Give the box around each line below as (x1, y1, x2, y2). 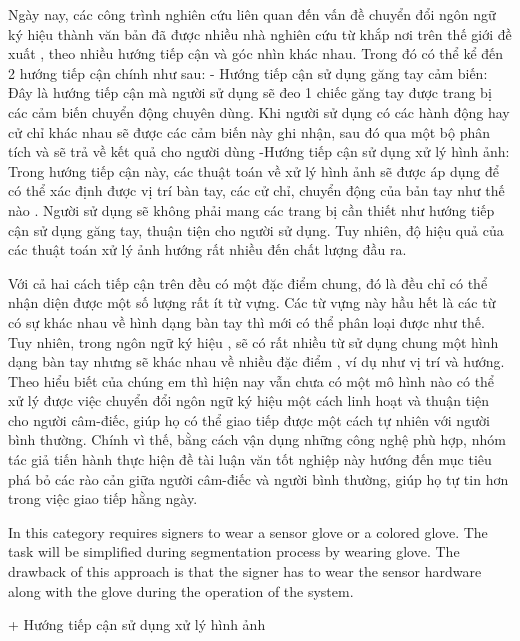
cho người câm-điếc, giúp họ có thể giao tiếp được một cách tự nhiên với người (8, 409, 490, 430)
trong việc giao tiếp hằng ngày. (8, 488, 198, 509)
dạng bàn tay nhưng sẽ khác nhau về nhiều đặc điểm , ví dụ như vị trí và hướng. (8, 351, 505, 372)
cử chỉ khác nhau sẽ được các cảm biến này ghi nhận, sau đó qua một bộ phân (8, 121, 490, 142)
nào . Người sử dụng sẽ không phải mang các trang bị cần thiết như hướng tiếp (8, 199, 495, 220)
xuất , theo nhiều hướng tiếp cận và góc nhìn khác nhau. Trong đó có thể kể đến (8, 43, 504, 64)
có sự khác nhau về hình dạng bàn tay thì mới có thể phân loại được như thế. (8, 311, 485, 332)
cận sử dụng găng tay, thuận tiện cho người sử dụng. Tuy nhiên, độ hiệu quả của (8, 219, 504, 240)
